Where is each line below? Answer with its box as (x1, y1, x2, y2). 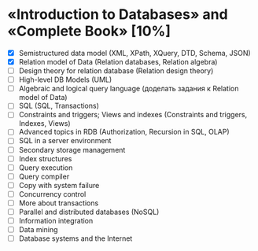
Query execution (18, 163, 73, 172)
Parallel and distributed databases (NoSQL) (18, 207, 160, 216)
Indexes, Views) (18, 119, 72, 128)
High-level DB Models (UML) (18, 75, 112, 84)
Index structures (18, 153, 72, 163)
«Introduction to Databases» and (7, 6, 229, 24)
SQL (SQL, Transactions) (18, 101, 100, 111)
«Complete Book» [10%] (7, 22, 171, 40)
